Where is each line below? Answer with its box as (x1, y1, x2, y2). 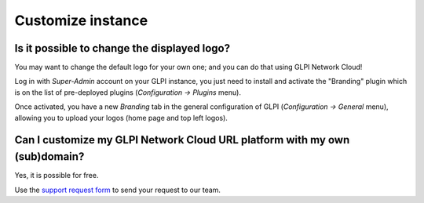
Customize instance (14, 12, 148, 29)
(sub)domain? (14, 150, 85, 164)
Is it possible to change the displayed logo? (14, 42, 231, 55)
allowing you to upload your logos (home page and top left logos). (14, 113, 228, 122)
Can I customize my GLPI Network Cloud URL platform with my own (14, 133, 350, 147)
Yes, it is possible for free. (14, 171, 99, 180)
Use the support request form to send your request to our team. (14, 185, 221, 194)
